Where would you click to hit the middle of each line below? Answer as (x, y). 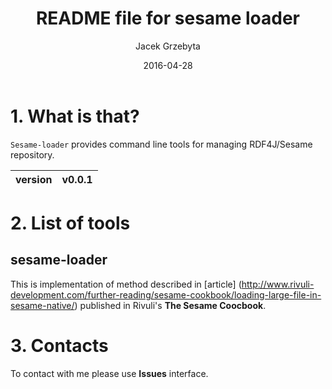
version (34, 179)
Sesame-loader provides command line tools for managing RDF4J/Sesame (161, 144)
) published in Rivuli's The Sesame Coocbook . (170, 305)
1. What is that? (75, 116)
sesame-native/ (42, 305)
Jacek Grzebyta (168, 46)
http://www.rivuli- (278, 284)
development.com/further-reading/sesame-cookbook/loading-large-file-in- (166, 294)
